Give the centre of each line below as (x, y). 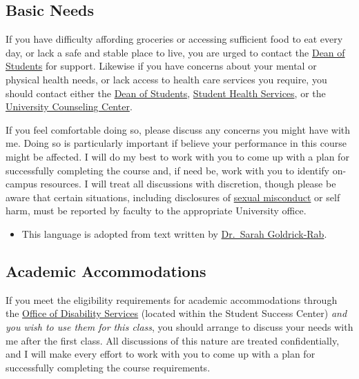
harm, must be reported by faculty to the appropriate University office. (156, 211)
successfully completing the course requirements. (108, 367)
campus (21, 184)
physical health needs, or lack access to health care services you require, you (166, 79)
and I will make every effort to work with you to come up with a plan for (161, 354)
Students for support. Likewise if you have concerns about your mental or (161, 66)
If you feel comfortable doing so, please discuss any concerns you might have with (178, 129)
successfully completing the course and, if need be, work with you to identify (167, 170)
